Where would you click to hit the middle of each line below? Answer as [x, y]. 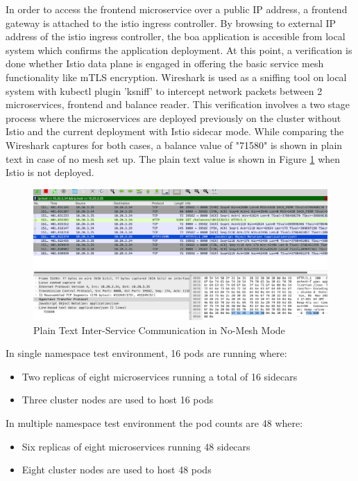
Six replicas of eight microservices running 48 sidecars [136, 446]
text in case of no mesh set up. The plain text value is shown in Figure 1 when [173, 158]
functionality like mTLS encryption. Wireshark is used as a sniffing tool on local [176, 77]
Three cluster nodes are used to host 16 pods [118, 400]
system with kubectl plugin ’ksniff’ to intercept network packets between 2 [164, 90]
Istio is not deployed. [50, 172]
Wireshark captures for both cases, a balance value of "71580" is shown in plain [174, 145]
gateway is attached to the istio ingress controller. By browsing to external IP [171, 23]
